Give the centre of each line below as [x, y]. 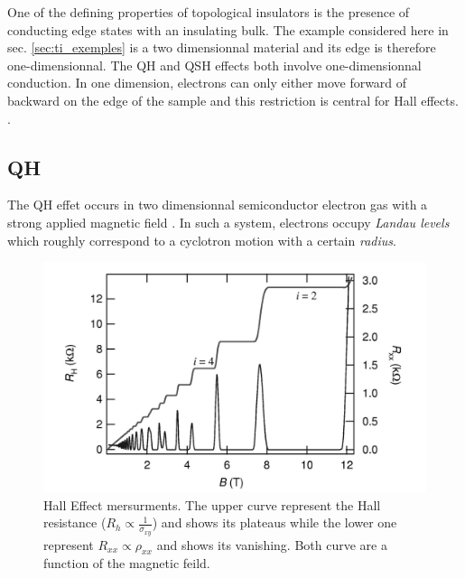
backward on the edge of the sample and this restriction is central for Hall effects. [233, 100]
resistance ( [75, 522]
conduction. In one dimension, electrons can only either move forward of [207, 83]
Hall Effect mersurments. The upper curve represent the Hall [212, 504]
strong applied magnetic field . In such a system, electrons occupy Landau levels [228, 222]
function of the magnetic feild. [127, 563]
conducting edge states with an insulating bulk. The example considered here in [228, 29]
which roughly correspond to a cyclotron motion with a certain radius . [202, 240]
